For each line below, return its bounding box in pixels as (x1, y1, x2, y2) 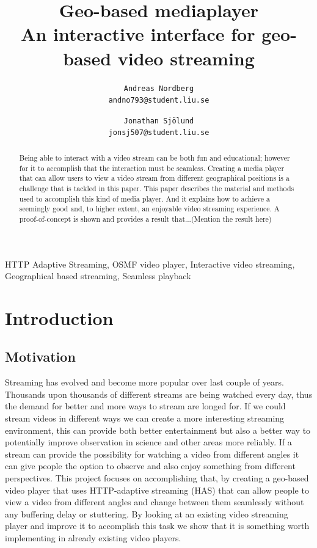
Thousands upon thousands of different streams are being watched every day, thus (5, 387, 313, 400)
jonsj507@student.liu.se (108, 128, 210, 137)
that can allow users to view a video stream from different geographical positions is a (19, 173, 290, 183)
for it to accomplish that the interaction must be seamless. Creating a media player (19, 163, 285, 173)
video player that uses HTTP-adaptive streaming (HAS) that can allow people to (5, 483, 309, 496)
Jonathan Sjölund (123, 116, 194, 125)
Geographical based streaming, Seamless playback (5, 269, 191, 282)
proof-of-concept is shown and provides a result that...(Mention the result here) (19, 213, 272, 224)
